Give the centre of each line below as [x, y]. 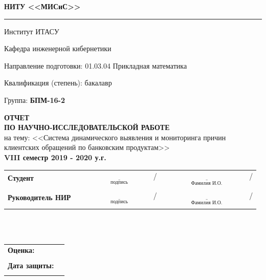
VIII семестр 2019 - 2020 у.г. [55, 157]
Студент [21, 178]
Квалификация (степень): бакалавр [58, 83]
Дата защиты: [31, 265]
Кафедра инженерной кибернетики [58, 48]
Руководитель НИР [39, 197]
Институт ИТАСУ [32, 31]
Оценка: [21, 250]
